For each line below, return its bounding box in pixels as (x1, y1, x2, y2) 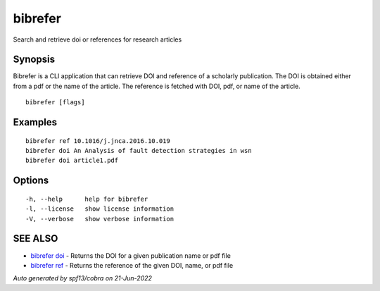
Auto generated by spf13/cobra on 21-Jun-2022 (13, 274, 153, 283)
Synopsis (13, 54, 56, 66)
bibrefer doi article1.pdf (25, 156, 119, 165)
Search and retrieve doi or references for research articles (13, 35, 182, 44)
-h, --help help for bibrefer (25, 194, 148, 203)
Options (13, 175, 49, 187)
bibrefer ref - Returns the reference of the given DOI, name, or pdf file (30, 261, 234, 269)
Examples (13, 116, 58, 128)
